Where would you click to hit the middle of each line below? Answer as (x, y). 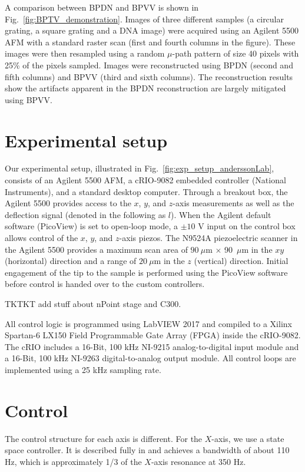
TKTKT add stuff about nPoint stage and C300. (93, 303)
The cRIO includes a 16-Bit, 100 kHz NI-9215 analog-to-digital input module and (152, 346)
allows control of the (42, 238)
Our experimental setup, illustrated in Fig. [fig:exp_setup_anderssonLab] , (140, 168)
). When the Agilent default (221, 214)
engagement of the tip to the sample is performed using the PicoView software (146, 272)
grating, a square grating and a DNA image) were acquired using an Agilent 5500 (152, 30)
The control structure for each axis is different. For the (104, 438)
